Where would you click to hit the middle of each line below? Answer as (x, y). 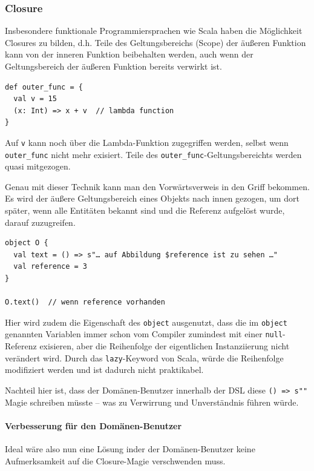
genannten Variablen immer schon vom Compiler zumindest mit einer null (144, 334)
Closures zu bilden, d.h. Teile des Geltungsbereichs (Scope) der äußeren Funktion (155, 42)
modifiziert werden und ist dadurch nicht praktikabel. (104, 370)
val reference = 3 (51, 267)
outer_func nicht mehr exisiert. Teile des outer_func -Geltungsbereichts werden (153, 154)
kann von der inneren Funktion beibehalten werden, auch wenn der (129, 54)
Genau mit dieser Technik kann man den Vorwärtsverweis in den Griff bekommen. (157, 186)
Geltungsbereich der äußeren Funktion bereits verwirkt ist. (113, 66)
